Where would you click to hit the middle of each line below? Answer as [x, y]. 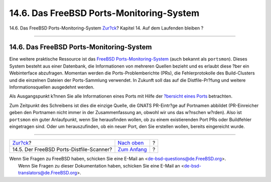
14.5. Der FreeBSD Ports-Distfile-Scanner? [62, 149]
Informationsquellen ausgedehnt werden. [52, 87]
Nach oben [131, 143]
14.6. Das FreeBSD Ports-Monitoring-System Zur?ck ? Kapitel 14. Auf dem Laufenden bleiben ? [106, 28]
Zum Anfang [132, 149]
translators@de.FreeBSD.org [48, 173]
